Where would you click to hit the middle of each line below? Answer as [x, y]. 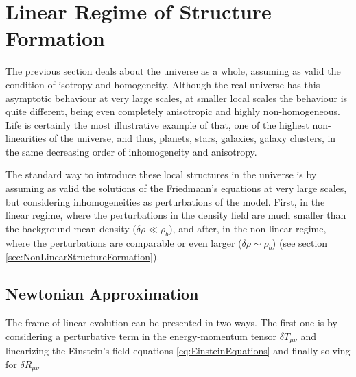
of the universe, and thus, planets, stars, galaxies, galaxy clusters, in [192, 138]
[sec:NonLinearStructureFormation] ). [83, 257]
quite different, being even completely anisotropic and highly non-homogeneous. [173, 111]
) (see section [300, 242]
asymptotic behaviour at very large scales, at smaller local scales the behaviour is [177, 98]
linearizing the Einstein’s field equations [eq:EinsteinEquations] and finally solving [178, 351]
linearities [26, 138]
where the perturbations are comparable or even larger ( [124, 242]
